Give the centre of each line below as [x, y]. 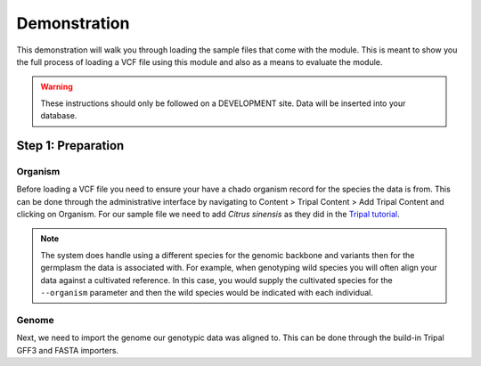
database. [59, 116]
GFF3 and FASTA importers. [68, 350]
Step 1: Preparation [70, 146]
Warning [57, 87]
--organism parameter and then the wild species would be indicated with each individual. [207, 293]
